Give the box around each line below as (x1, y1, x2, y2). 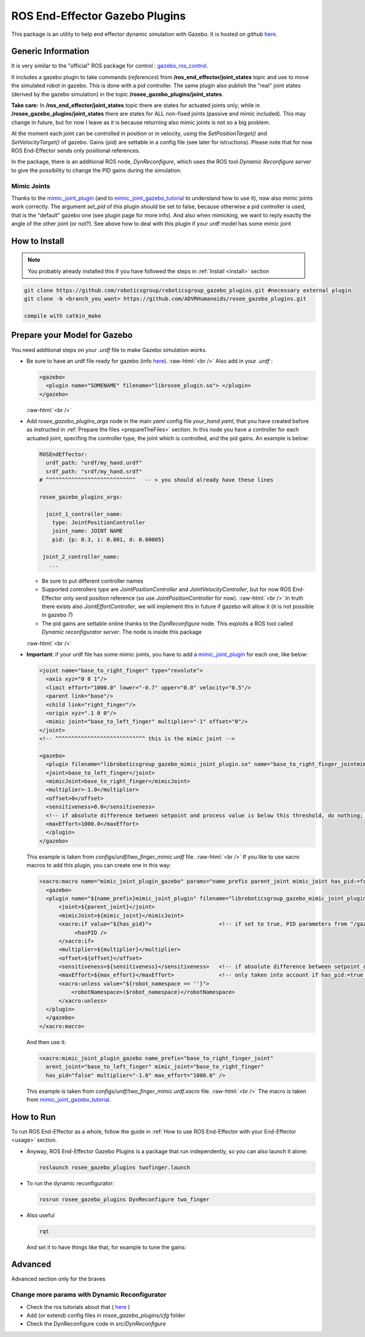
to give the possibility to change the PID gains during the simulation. (11, 166, 182, 174)
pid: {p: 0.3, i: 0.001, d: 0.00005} (52, 536, 165, 543)
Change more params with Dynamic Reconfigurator (11, 1291, 167, 1299)
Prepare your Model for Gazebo (11, 330, 133, 340)
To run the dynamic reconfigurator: (26, 1179, 114, 1187)
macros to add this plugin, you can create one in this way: (26, 862, 172, 869)
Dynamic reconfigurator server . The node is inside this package (41, 628, 202, 636)
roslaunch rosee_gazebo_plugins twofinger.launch (39, 1163, 190, 1171)
